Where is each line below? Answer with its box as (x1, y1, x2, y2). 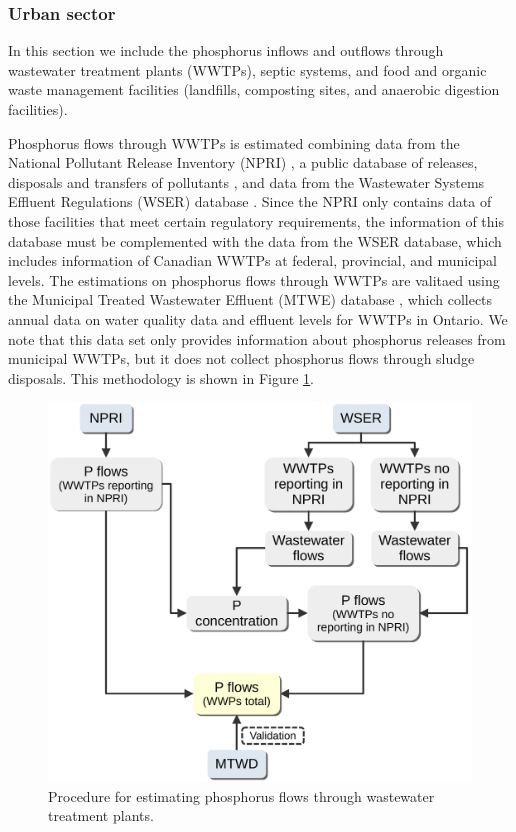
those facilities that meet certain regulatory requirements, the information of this (8, 210, 504, 231)
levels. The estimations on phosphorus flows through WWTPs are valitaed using (8, 269, 500, 290)
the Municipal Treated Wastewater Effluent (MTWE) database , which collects (8, 289, 493, 310)
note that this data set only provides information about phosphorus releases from (8, 328, 506, 349)
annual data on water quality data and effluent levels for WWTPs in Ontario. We (8, 308, 508, 329)
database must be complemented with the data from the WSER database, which (8, 230, 502, 251)
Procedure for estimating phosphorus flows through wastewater (48, 785, 435, 806)
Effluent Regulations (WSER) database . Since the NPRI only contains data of (8, 191, 492, 212)
